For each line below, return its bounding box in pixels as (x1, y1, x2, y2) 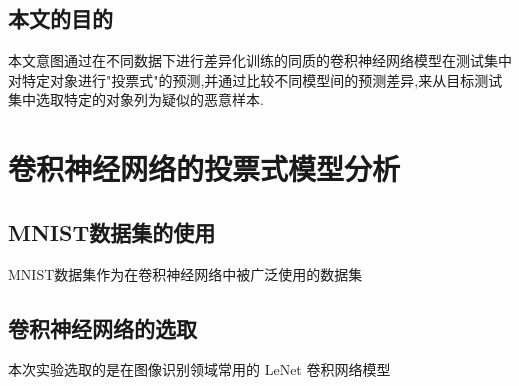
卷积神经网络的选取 (8, 312, 197, 343)
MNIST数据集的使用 (8, 216, 216, 247)
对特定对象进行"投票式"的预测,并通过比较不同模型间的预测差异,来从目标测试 (8, 69, 503, 90)
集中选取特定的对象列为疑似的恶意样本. (8, 89, 264, 110)
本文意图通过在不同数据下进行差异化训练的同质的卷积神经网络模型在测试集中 (8, 50, 512, 71)
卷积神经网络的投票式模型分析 (8, 148, 401, 189)
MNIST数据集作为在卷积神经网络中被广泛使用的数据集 (8, 263, 363, 284)
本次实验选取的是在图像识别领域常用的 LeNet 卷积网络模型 (8, 359, 391, 380)
